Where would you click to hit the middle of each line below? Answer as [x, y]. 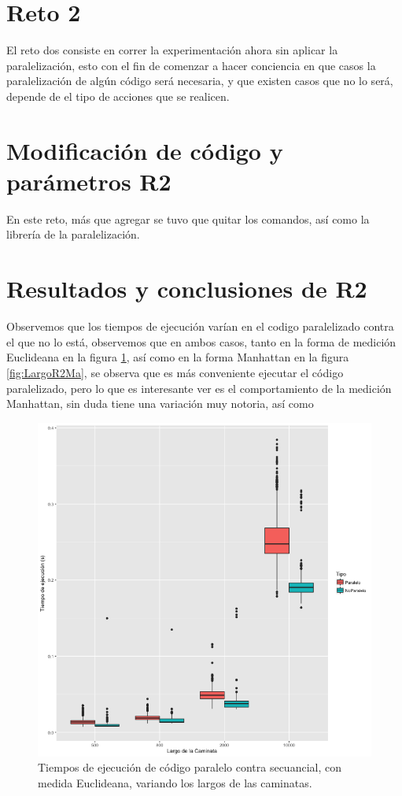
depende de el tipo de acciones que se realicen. [118, 96]
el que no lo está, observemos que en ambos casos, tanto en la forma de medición [201, 341]
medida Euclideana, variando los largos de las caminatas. [175, 782]
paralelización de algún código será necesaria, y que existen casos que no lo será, [200, 81]
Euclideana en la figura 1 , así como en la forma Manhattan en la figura [178, 357]
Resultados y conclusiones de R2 [187, 289]
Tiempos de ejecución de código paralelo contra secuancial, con [190, 767]
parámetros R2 [89, 181]
